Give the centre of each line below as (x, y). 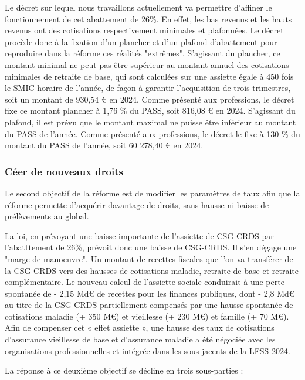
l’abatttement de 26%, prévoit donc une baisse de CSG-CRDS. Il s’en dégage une (151, 247)
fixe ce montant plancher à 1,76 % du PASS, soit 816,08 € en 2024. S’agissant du (150, 111)
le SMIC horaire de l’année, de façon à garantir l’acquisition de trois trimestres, (148, 88)
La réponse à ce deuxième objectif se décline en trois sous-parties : (124, 370)
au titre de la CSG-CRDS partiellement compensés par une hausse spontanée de (149, 305)
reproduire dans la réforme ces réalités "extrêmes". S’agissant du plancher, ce (143, 53)
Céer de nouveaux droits (64, 171)
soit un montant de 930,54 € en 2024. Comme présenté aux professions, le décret (150, 99)
